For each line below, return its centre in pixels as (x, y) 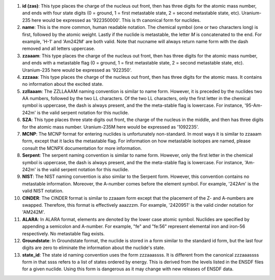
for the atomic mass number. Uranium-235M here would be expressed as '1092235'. (111, 127)
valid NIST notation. (43, 191)
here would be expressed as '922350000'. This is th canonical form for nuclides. (116, 20)
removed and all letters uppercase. (59, 49)
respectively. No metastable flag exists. (63, 233)
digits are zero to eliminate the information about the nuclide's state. (94, 248)
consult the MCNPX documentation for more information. (82, 148)
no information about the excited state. (63, 84)
